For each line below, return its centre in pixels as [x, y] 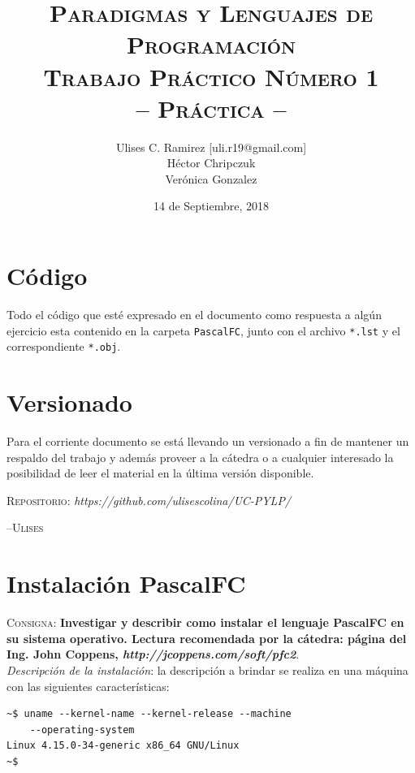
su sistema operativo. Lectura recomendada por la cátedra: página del [207, 638]
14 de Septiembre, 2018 [211, 206]
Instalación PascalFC [126, 583]
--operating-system [82, 730]
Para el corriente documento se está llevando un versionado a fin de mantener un [208, 441]
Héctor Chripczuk [211, 163]
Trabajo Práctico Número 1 [211, 76]
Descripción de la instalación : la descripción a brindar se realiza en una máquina [207, 669]
